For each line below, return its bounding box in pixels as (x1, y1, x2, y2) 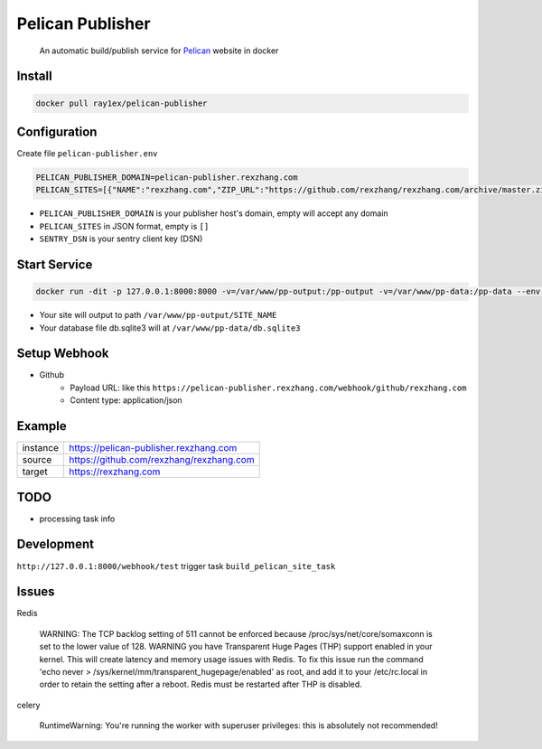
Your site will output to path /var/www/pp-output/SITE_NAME (39, 310, 277, 321)
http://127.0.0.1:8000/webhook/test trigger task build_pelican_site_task (16, 560, 336, 571)
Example (16, 418, 67, 434)
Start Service (16, 257, 93, 272)
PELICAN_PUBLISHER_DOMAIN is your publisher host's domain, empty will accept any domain (39, 208, 388, 219)
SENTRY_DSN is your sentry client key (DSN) (39, 233, 203, 244)
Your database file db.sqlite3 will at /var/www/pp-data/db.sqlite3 (39, 322, 302, 333)
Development (16, 537, 95, 552)
